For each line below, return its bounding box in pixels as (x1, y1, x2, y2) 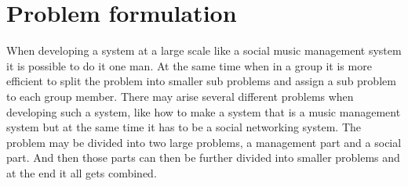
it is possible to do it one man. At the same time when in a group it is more (6, 57, 372, 73)
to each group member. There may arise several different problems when (6, 88, 354, 104)
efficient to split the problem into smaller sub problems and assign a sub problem (6, 73, 396, 89)
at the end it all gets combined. (6, 164, 157, 181)
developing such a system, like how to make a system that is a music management (6, 103, 401, 120)
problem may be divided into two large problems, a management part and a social (6, 134, 402, 150)
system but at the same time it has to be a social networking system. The (6, 119, 361, 135)
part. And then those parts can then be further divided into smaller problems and (6, 149, 400, 166)
